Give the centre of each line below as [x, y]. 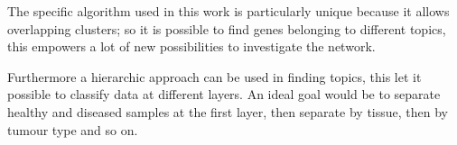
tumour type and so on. [73, 129]
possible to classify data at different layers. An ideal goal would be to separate [224, 94]
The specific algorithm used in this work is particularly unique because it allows [228, 11]
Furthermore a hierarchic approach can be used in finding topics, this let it [215, 76]
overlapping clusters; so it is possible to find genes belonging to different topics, [227, 28]
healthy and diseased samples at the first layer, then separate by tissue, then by [228, 111]
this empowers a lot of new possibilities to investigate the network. [191, 46]
